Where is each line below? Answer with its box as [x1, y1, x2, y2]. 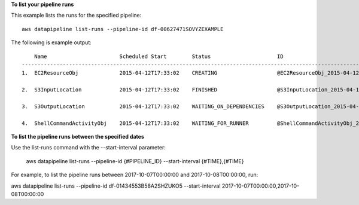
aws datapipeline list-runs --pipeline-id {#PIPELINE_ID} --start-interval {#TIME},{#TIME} [26, 157, 244, 164]
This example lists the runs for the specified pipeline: [11, 12, 142, 19]
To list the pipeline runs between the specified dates [11, 133, 145, 140]
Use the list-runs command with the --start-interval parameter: [11, 144, 166, 151]
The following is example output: [11, 39, 92, 46]
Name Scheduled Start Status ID [34, 53, 284, 60]
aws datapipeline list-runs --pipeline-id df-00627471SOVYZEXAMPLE [22, 26, 224, 32]
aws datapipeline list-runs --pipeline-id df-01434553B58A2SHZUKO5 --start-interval [11, 182, 221, 189]
